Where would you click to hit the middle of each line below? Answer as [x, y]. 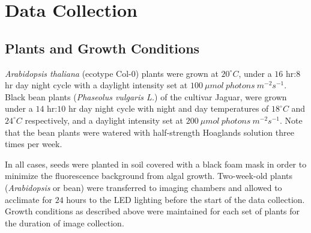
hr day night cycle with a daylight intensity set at [96, 85]
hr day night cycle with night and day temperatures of [168, 108]
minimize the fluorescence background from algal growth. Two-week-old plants [149, 176]
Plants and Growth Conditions [102, 48]
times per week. [34, 144]
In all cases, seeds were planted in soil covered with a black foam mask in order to [156, 164]
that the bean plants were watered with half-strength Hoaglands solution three [149, 132]
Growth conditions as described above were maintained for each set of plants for [152, 211]
